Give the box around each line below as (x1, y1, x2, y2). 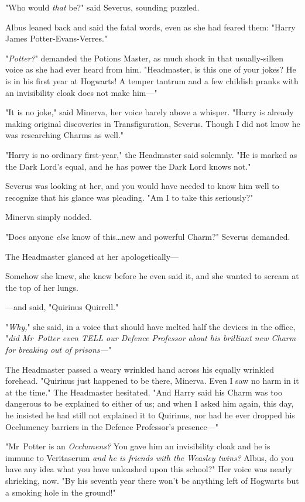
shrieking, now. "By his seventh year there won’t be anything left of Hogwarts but (5, 475, 299, 486)
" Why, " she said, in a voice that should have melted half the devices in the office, (5, 320, 296, 332)
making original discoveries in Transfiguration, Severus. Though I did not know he (5, 117, 300, 129)
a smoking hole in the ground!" (5, 486, 116, 498)
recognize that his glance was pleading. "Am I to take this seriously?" (5, 191, 253, 203)
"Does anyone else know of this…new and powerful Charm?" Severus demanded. (5, 230, 290, 242)
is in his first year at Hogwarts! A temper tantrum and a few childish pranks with (5, 74, 299, 87)
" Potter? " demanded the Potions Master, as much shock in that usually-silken (5, 51, 284, 64)
